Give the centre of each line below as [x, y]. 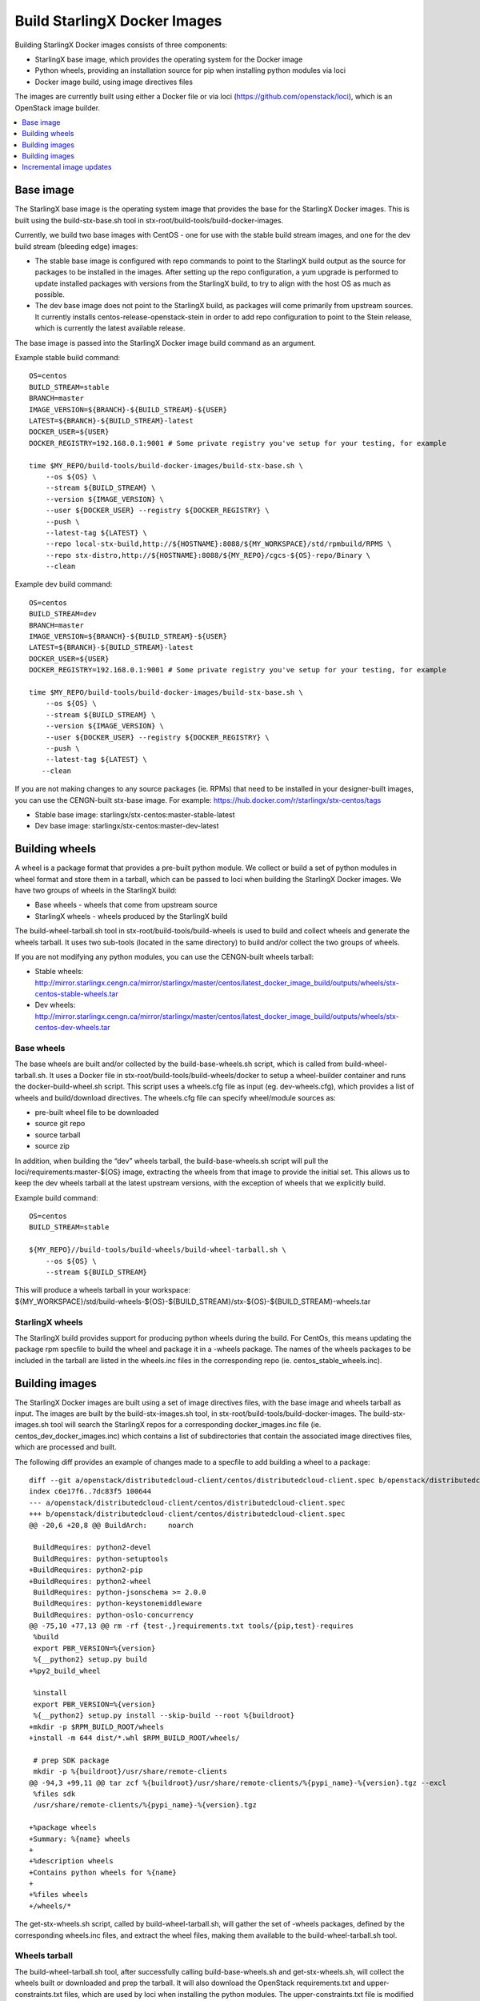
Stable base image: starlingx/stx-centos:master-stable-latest [135, 814]
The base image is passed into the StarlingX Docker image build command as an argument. [165, 343]
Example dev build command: [64, 584]
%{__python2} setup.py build [90, 1660]
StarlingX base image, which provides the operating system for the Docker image [169, 59]
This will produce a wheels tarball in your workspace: [103, 1290]
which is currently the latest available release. [110, 328]
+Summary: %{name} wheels [80, 1839]
